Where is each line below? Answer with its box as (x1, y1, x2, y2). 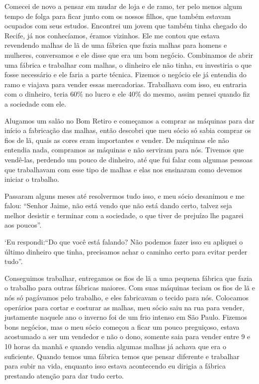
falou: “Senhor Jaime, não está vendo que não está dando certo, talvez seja (4, 200, 232, 211)
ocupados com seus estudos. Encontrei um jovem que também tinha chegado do (4, 20, 247, 31)
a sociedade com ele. (4, 98, 67, 109)
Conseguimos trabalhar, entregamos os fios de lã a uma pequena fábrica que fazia (4, 272, 253, 283)
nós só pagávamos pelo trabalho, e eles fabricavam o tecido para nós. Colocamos (4, 292, 249, 303)
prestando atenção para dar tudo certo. (4, 370, 124, 381)
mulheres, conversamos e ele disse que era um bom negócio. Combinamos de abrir (4, 49, 253, 60)
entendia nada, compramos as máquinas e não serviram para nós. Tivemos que (4, 144, 244, 155)
